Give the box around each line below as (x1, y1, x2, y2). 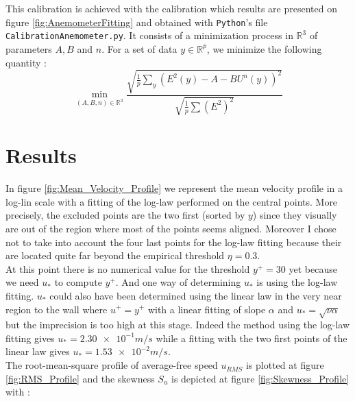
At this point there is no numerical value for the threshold (5, 261, 250, 276)
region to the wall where (5, 302, 108, 316)
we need (5, 275, 39, 289)
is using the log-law (256, 275, 338, 289)
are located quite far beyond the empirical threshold (5, 248, 225, 263)
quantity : (5, 55, 47, 69)
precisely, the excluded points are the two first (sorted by (5, 208, 245, 222)
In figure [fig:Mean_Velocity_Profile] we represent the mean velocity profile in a (5, 181, 343, 195)
